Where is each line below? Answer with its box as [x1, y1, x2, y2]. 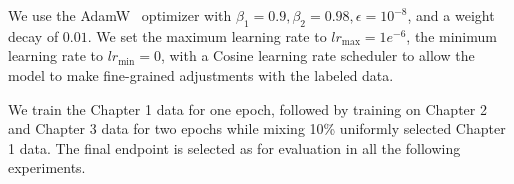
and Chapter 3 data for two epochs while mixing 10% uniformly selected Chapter [8, 118, 506, 139]
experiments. [8, 157, 86, 178]
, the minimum [406, 25, 497, 46]
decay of [8, 25, 59, 46]
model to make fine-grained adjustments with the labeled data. [8, 64, 394, 85]
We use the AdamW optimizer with [8, 5, 232, 25]
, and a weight [407, 5, 495, 25]
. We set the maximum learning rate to [87, 25, 327, 46]
